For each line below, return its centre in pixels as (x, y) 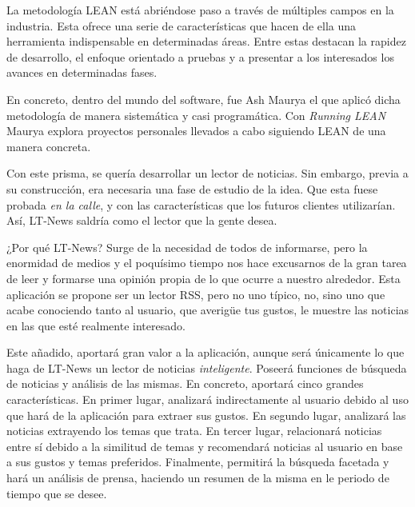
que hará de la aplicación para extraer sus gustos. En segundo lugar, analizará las (206, 415)
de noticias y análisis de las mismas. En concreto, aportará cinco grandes (185, 383)
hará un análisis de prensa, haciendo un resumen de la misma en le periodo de (198, 478)
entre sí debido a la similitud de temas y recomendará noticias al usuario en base (205, 446)
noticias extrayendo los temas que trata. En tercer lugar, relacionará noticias (194, 431)
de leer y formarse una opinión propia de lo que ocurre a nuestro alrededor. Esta (204, 278)
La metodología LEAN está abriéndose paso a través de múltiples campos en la (200, 10)
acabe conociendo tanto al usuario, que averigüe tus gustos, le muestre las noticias (208, 310)
